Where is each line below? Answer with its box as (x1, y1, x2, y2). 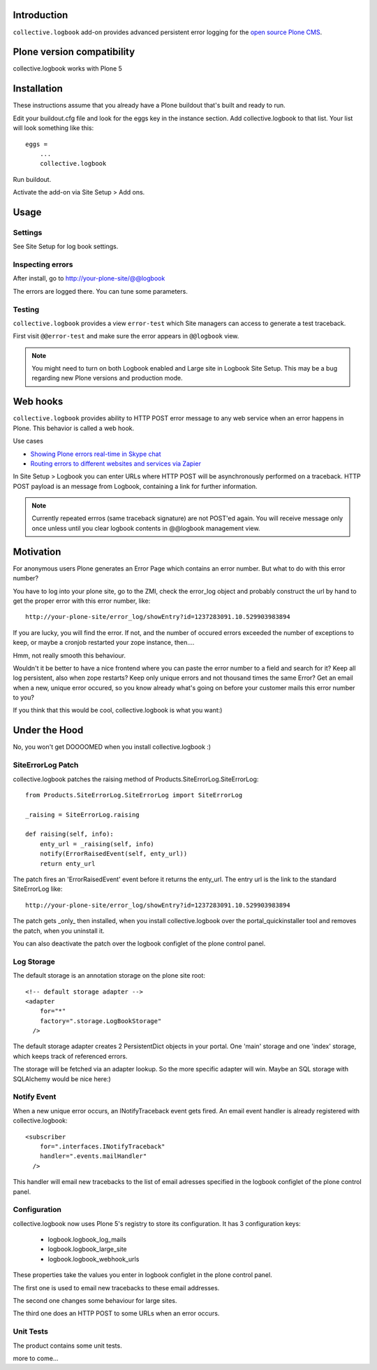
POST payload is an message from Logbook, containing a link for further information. (13, 482, 258, 490)
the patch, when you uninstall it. (13, 927, 105, 935)
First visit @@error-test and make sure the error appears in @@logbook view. (13, 332, 239, 341)
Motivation (13, 545, 61, 557)
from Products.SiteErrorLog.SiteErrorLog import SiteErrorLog (25, 791, 243, 799)
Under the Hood (13, 725, 84, 736)
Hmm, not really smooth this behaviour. (13, 651, 126, 659)
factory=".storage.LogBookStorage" (39, 1017, 162, 1025)
